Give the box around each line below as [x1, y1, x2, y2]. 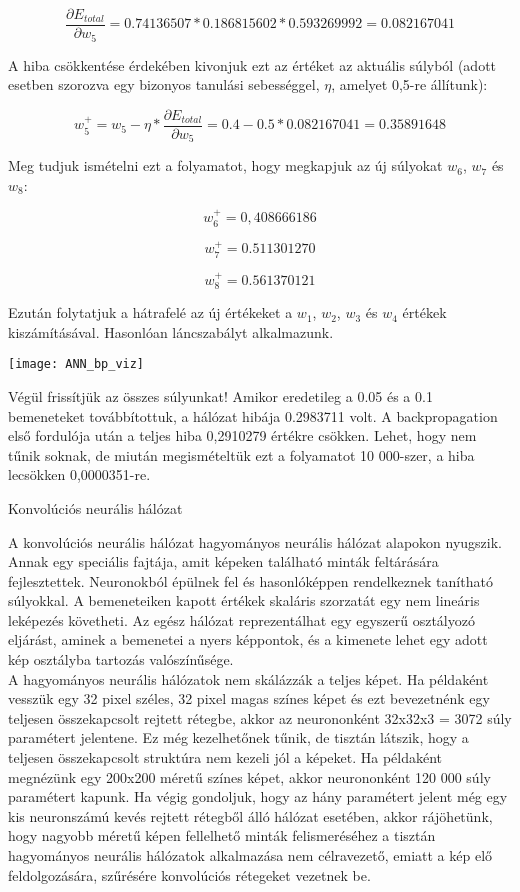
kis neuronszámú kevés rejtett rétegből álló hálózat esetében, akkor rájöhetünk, [8, 805, 493, 826]
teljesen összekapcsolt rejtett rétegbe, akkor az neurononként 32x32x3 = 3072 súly [8, 707, 512, 728]
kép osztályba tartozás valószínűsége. [8, 649, 234, 670]
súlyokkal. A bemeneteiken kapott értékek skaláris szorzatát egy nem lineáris [8, 590, 480, 611]
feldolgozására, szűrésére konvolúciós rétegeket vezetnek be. [8, 864, 371, 885]
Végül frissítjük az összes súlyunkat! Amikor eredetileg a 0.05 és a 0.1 [8, 385, 433, 406]
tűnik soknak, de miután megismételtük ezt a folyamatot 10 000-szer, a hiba [8, 444, 475, 465]
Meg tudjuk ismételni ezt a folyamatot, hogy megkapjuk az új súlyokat [8, 155, 443, 176]
